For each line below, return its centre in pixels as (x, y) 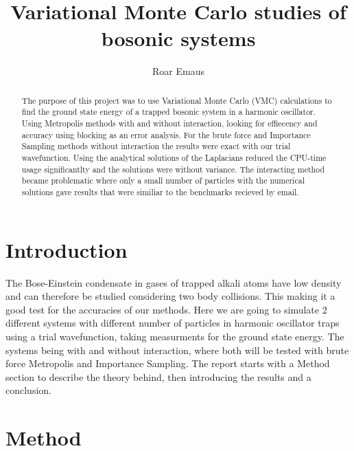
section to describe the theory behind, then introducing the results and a (158, 376)
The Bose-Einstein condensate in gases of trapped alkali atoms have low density (174, 282)
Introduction (67, 249)
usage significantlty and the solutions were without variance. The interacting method (173, 169)
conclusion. (28, 390)
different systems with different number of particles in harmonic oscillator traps (173, 323)
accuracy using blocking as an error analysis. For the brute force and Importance (166, 134)
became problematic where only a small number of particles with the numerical (163, 180)
